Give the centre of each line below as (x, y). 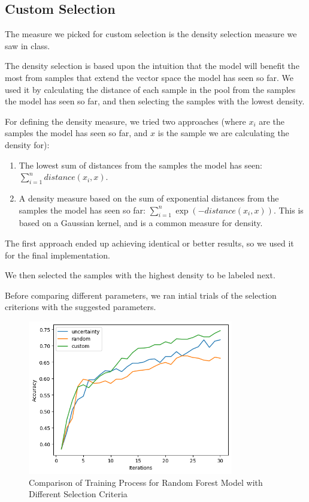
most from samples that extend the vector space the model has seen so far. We (149, 77)
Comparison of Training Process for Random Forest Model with (146, 482)
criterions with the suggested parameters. (81, 307)
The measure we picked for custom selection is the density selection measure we (151, 34)
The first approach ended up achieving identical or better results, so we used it (149, 243)
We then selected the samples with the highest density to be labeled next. (140, 275)
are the (272, 121)
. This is (288, 210)
